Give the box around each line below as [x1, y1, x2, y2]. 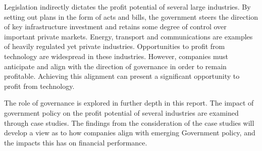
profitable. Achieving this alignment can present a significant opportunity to [4, 71, 240, 81]
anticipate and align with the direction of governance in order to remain [4, 61, 227, 71]
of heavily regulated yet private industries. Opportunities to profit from [4, 41, 225, 52]
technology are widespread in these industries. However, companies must [4, 51, 228, 61]
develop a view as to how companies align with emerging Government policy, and [4, 127, 255, 138]
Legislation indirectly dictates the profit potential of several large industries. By [4, 2, 251, 12]
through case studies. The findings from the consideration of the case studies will [4, 117, 254, 128]
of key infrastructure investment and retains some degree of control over [4, 21, 227, 32]
